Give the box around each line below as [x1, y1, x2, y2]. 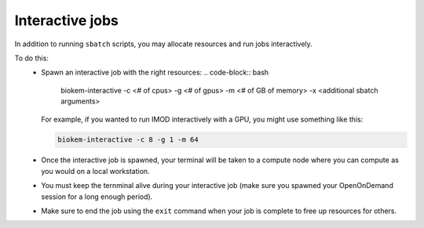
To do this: [14, 53, 49, 63]
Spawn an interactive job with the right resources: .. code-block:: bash [41, 67, 269, 78]
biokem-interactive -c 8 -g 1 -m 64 [57, 136, 199, 144]
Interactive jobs [14, 12, 119, 29]
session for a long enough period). [41, 192, 153, 201]
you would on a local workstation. [41, 166, 150, 176]
